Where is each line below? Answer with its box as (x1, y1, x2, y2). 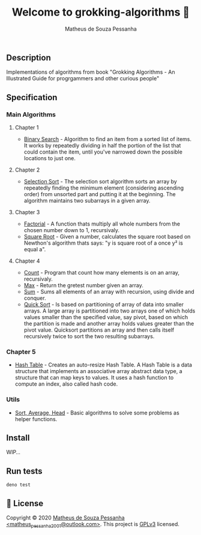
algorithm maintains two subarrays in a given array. (23, 197, 151, 205)
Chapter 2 (14, 166, 40, 173)
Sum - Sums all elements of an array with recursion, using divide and (23, 288, 194, 296)
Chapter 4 (14, 257, 40, 265)
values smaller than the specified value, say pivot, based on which (23, 314, 188, 321)
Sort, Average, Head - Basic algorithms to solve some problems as (14, 409, 180, 416)
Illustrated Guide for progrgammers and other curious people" (6, 75, 160, 82)
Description (6, 52, 51, 62)
